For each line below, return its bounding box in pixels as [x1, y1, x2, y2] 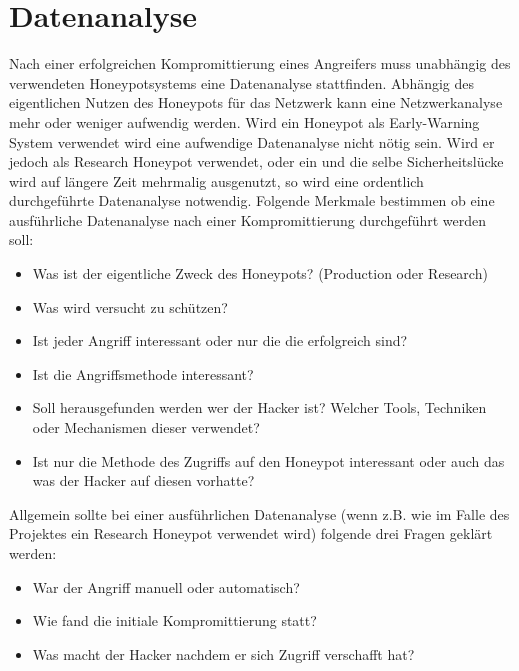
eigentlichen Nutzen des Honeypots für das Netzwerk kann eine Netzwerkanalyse [9, 92, 503, 113]
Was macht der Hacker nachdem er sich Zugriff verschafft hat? [32, 643, 415, 664]
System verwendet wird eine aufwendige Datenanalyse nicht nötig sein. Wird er [9, 131, 495, 152]
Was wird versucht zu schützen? [32, 296, 228, 317]
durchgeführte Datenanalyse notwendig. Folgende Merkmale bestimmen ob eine [9, 190, 495, 211]
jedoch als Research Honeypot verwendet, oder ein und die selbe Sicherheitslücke [9, 151, 504, 172]
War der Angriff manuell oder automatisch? [32, 576, 300, 597]
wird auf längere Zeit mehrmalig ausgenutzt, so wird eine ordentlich [9, 170, 424, 191]
